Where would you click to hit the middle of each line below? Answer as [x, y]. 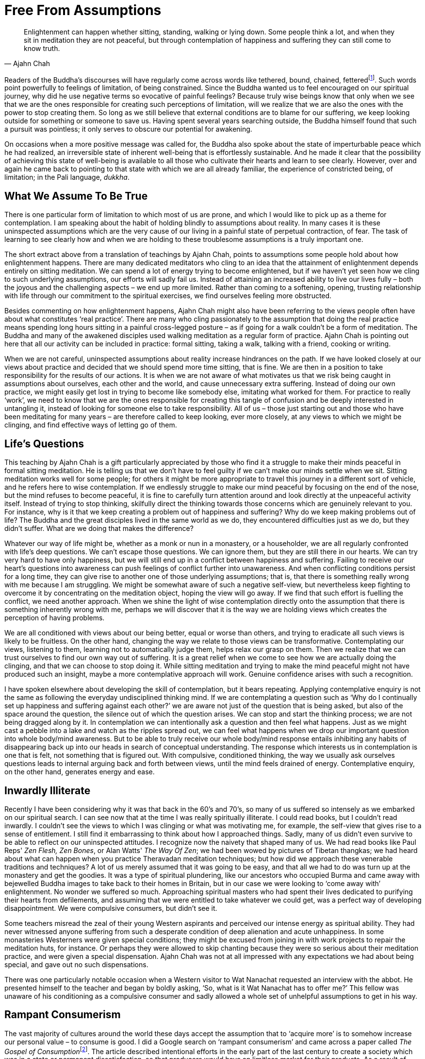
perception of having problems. [55, 618]
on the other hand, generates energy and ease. [80, 772]
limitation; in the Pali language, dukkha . [67, 177]
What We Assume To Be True [76, 196]
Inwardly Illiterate [48, 790]
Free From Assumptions [83, 10]
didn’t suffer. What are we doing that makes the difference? [99, 529]
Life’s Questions [44, 444]
